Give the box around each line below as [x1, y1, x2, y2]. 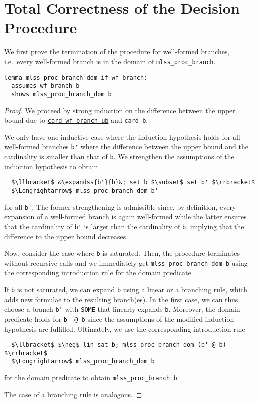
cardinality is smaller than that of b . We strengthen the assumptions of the [4, 151, 234, 162]
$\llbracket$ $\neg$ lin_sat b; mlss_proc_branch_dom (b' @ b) [11, 341, 226, 349]
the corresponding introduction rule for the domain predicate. [4, 267, 193, 278]
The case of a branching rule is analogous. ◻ [4, 389, 142, 399]
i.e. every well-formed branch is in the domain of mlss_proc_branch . [4, 56, 216, 66]
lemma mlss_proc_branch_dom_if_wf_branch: [4, 74, 148, 81]
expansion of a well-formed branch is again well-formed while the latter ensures [4, 211, 247, 222]
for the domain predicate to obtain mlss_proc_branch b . [4, 372, 179, 383]
